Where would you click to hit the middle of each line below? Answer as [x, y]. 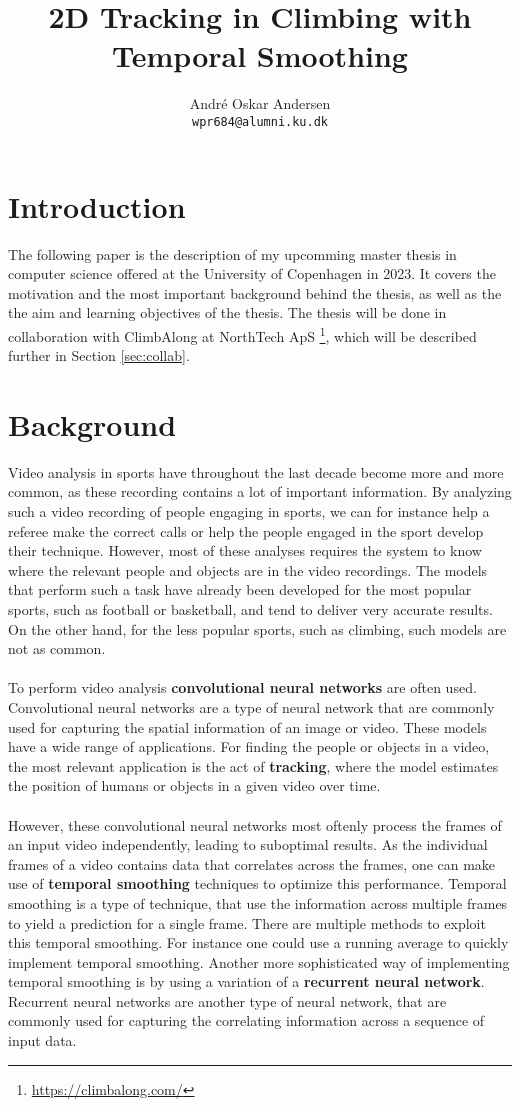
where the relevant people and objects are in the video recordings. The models [248, 569]
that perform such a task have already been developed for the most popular [240, 589]
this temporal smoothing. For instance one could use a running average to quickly [258, 942]
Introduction [97, 205]
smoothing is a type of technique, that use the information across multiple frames [258, 902]
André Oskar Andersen [260, 103]
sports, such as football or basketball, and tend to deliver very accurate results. [250, 609]
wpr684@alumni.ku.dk [260, 121]
